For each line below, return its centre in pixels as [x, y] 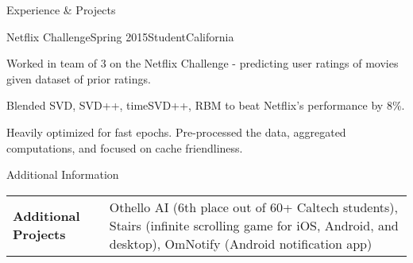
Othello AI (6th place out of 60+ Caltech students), [254, 207]
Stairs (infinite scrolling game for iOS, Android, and [254, 225]
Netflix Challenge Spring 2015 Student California [120, 36]
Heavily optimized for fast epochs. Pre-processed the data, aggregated [176, 131]
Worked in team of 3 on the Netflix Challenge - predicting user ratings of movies [203, 63]
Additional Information [63, 174]
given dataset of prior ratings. [79, 78]
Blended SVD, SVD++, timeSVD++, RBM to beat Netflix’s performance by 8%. [206, 105]
